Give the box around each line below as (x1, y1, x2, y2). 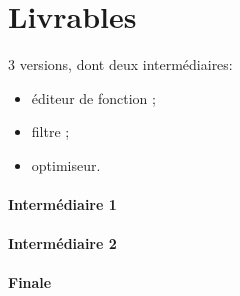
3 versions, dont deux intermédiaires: (8, 54, 233, 75)
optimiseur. (31, 154, 101, 175)
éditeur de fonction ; (31, 87, 156, 108)
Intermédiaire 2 (8, 233, 117, 254)
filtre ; (31, 121, 70, 142)
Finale (8, 272, 52, 293)
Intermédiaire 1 (8, 194, 117, 215)
